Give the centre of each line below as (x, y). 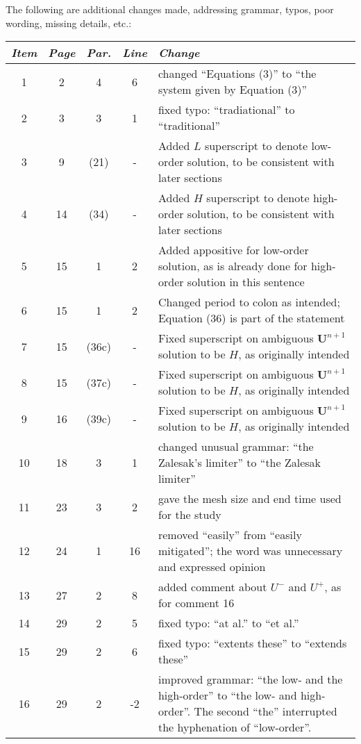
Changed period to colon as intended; (249, 302)
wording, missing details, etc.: (69, 23)
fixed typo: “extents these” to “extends (252, 643)
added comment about (212, 587)
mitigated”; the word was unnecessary (250, 551)
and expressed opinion (212, 567)
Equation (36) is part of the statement (251, 318)
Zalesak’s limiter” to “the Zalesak (240, 463)
